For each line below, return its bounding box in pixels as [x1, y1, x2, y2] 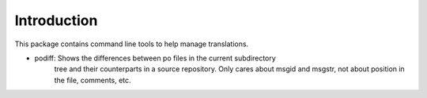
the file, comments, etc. [54, 75, 131, 85]
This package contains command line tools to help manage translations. [14, 39, 249, 49]
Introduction [14, 12, 98, 29]
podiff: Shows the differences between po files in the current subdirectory [34, 53, 276, 63]
